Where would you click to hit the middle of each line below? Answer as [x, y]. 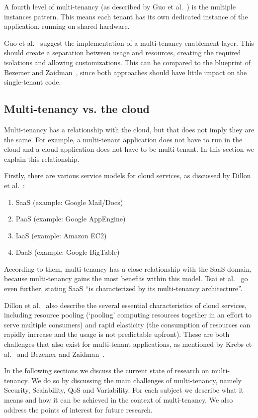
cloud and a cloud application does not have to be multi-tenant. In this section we [129, 149]
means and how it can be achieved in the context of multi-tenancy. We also [119, 400]
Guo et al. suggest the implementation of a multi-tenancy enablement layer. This [129, 43]
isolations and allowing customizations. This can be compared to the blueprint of [127, 62]
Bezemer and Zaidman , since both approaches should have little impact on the [126, 72]
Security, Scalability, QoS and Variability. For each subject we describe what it [124, 390]
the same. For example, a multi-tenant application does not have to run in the [123, 139]
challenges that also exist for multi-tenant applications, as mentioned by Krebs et [128, 344]
